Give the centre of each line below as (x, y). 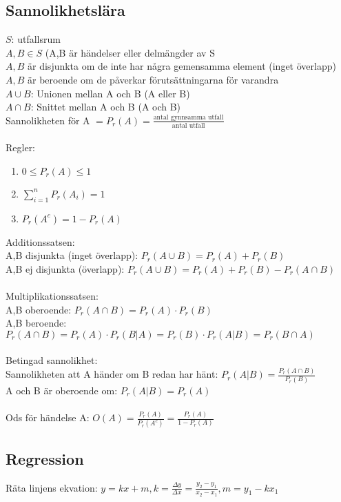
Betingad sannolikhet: (52, 360)
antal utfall (188, 125)
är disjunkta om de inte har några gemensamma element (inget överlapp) (182, 66)
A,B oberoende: (39, 309)
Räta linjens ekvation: (52, 487)
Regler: (21, 147)
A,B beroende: (36, 323)
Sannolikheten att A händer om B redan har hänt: (112, 374)
